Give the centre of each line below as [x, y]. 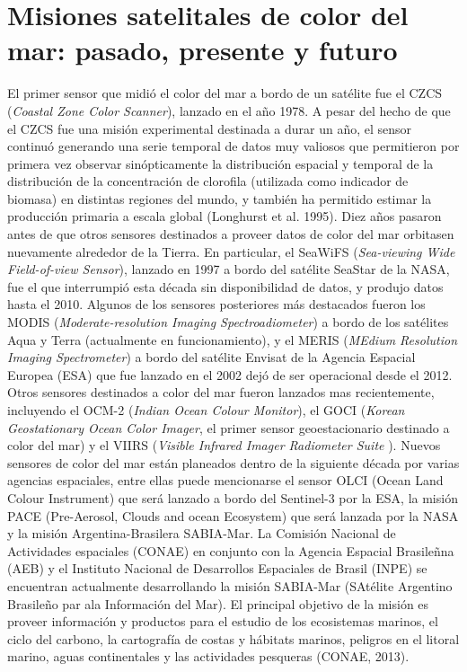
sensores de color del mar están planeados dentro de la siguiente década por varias [233, 462]
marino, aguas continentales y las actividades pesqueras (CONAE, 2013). [208, 656]
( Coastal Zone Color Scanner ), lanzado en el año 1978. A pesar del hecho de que [229, 110]
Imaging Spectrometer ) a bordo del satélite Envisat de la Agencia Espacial [211, 357]
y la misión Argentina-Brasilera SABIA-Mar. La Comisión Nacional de [202, 533]
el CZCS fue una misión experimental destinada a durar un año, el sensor [210, 128]
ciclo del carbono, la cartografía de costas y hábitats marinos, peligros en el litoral [233, 638]
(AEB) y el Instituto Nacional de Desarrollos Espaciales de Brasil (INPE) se [217, 568]
